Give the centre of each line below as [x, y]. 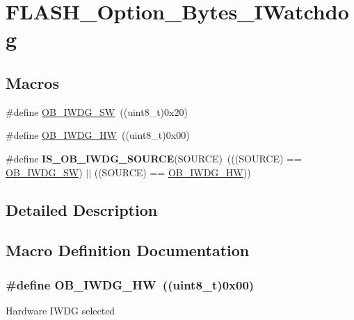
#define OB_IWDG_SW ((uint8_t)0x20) [97, 111]
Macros [32, 82]
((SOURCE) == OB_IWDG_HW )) [172, 172]
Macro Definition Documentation [128, 250]
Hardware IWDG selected [61, 310]
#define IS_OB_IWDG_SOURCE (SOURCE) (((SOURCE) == [154, 158]
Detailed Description [82, 209]
